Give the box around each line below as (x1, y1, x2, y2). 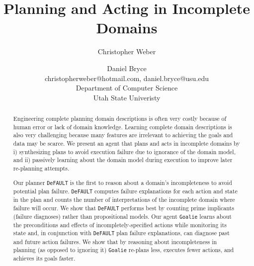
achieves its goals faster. (13, 254, 76, 263)
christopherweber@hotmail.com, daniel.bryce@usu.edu (44, 73, 209, 83)
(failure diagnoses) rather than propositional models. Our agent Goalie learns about (13, 212, 232, 220)
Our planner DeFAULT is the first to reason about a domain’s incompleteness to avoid (13, 178, 232, 186)
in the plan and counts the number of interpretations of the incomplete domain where (13, 195, 235, 203)
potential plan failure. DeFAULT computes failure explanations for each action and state (13, 186, 238, 195)
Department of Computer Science (76, 83, 178, 93)
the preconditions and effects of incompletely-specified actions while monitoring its (13, 220, 227, 229)
